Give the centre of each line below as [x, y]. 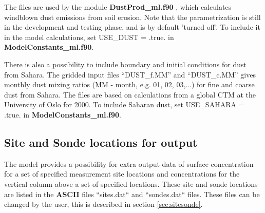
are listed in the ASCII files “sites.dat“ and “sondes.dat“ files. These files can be [132, 194]
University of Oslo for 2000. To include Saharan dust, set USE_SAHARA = [124, 104]
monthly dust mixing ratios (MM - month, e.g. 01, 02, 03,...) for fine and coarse [129, 84]
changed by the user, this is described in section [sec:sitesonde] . [103, 204]
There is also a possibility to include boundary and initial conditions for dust [125, 64]
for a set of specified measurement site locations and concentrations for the [122, 174]
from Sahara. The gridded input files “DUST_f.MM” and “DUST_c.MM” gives [130, 74]
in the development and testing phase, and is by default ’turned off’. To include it [132, 27]
